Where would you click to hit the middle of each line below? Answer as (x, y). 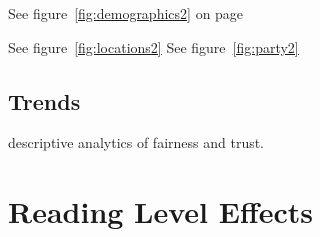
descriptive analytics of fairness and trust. (136, 142)
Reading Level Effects (161, 211)
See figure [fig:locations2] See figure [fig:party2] (153, 46)
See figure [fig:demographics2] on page (126, 13)
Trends (44, 100)
